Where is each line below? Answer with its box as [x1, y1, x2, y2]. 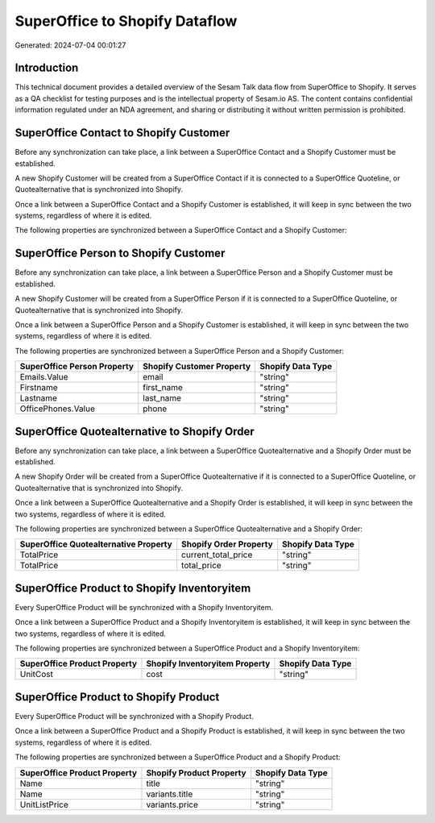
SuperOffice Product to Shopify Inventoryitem [14, 581, 251, 595]
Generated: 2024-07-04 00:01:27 [14, 40, 126, 50]
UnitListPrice [19, 799, 68, 810]
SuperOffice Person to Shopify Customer [14, 247, 226, 260]
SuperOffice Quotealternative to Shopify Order [14, 424, 255, 439]
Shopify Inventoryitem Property [146, 658, 271, 669]
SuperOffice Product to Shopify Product [14, 690, 220, 704]
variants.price [146, 799, 199, 810]
